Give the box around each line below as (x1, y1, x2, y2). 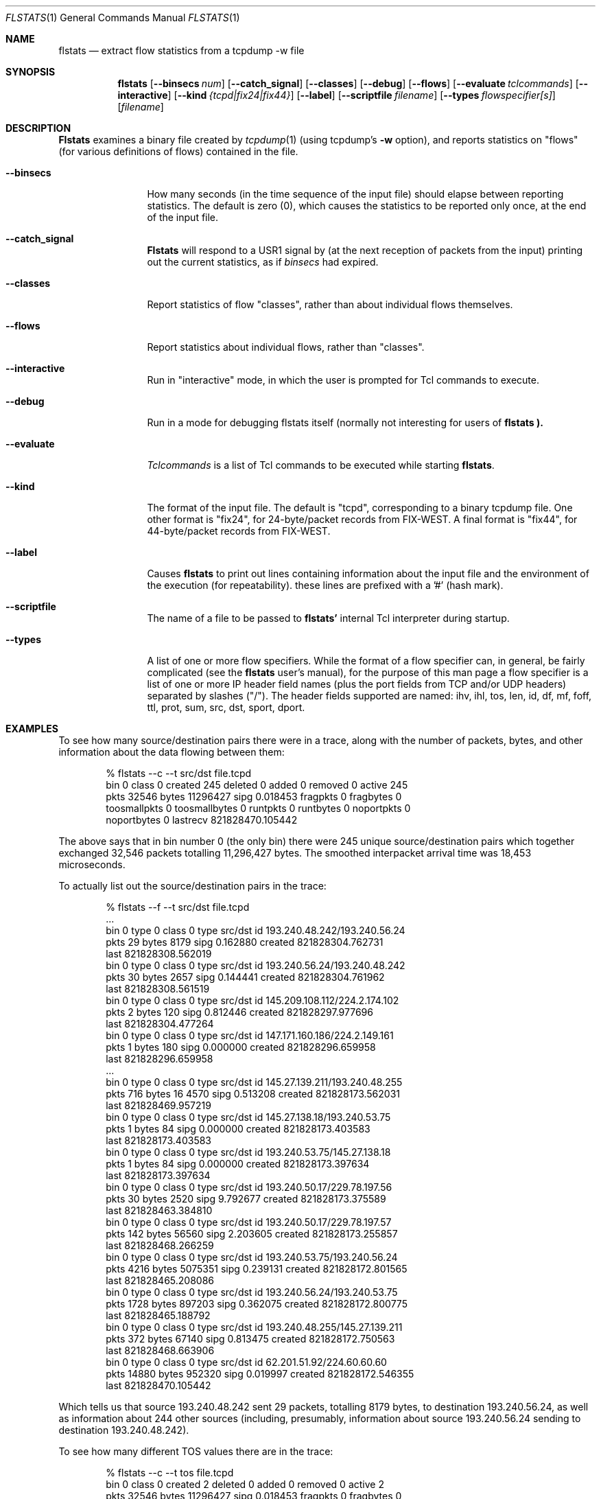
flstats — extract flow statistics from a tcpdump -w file (58, 45, 305, 56)
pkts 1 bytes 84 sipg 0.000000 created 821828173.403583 (106, 1123, 370, 1135)
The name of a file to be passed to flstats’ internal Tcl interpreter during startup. (147, 612, 510, 624)
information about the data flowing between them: (58, 746, 285, 758)
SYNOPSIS (5, 66, 56, 78)
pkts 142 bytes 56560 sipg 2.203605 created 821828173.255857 (106, 1228, 398, 1240)
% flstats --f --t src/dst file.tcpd (106, 901, 250, 913)
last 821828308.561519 (106, 983, 210, 995)
